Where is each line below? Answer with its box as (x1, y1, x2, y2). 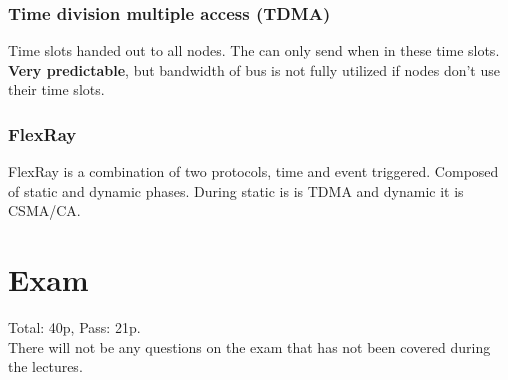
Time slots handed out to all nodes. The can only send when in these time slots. (8, 40, 500, 61)
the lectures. (8, 356, 83, 377)
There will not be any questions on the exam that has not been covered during (8, 336, 491, 357)
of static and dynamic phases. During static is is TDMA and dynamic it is (8, 180, 464, 201)
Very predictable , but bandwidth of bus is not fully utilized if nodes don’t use (8, 59, 500, 80)
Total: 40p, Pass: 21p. (8, 317, 141, 338)
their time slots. (8, 79, 105, 100)
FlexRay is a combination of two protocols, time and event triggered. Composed (8, 161, 499, 182)
